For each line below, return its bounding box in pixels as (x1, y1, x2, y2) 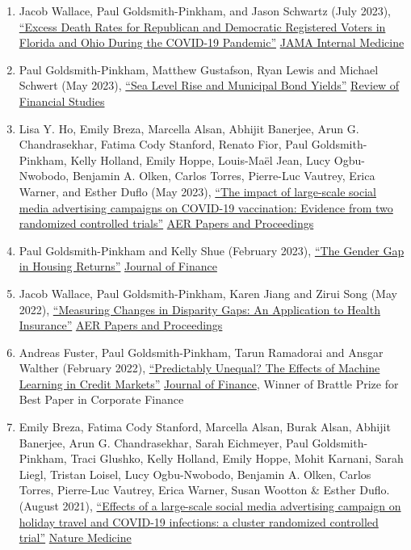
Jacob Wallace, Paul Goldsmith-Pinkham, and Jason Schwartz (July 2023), (19, 2, 391, 19)
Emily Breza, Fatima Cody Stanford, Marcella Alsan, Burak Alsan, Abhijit (19, 418, 391, 435)
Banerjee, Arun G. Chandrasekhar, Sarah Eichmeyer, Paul (19, 434, 308, 451)
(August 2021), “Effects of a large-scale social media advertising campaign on (19, 498, 401, 514)
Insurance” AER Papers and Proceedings (19, 317, 223, 334)
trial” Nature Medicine (19, 529, 132, 546)
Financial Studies (19, 92, 105, 109)
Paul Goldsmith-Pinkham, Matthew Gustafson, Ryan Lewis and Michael (19, 61, 379, 78)
